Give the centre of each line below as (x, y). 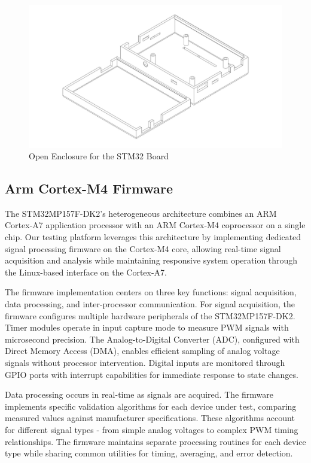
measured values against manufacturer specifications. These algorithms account (150, 418)
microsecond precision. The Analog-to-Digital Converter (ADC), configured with (152, 339)
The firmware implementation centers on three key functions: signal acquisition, (151, 292)
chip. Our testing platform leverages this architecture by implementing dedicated (153, 237)
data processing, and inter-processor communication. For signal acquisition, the (150, 304)
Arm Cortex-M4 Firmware (89, 188)
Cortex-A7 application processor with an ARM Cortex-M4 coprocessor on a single (155, 225)
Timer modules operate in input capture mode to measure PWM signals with (147, 327)
